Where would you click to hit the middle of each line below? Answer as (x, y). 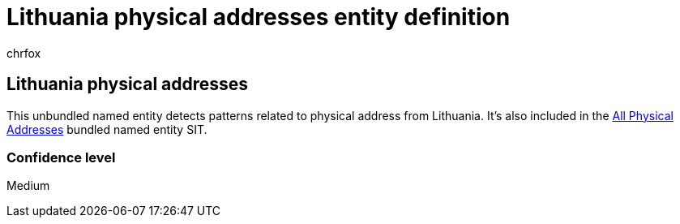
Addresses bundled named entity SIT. (107, 129)
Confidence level (61, 157)
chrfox (24, 53)
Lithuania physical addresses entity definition (259, 17)
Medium (28, 186)
